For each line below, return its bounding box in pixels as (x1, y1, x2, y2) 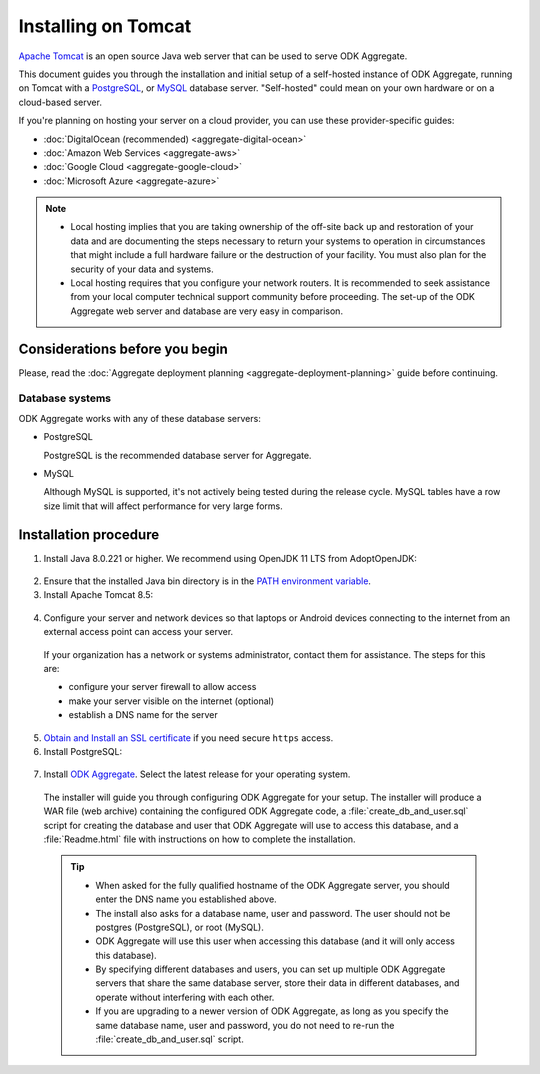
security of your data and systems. (70, 263, 214, 275)
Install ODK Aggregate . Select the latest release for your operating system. (43, 768, 351, 780)
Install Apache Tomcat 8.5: (43, 589, 154, 601)
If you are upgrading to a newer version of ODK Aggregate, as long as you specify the (95, 1005, 449, 1017)
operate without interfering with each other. (95, 991, 275, 1003)
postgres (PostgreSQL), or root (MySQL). (95, 921, 264, 933)
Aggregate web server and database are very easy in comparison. (70, 305, 344, 317)
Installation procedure (18, 526, 160, 543)
